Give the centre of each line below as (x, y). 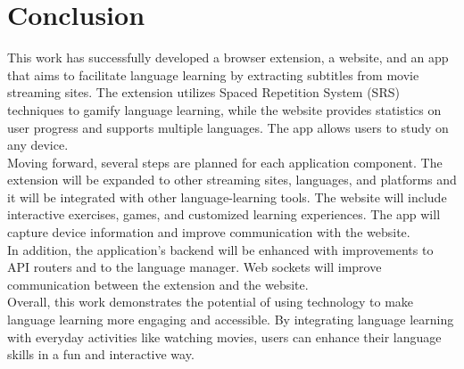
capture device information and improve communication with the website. (209, 232)
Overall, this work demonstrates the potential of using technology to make (211, 302)
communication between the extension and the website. (158, 284)
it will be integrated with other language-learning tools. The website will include (227, 197)
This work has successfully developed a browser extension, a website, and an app (228, 57)
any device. (38, 145)
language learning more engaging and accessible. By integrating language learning (231, 320)
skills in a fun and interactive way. (101, 354)
